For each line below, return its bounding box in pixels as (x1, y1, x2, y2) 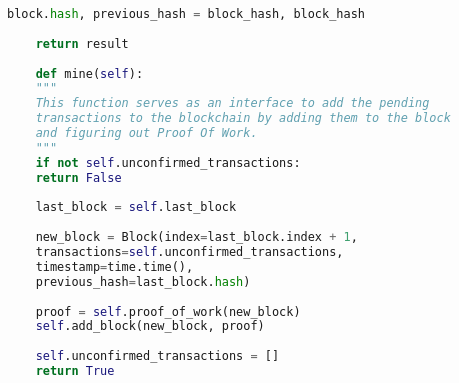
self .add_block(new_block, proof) (35, 319, 265, 334)
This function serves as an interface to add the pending (35, 96, 430, 111)
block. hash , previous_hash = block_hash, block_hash (7, 7, 365, 21)
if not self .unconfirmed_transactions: (35, 155, 301, 170)
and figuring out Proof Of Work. (35, 126, 258, 140)
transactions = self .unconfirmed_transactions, (35, 245, 344, 259)
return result (35, 36, 129, 51)
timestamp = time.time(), (35, 259, 194, 274)
